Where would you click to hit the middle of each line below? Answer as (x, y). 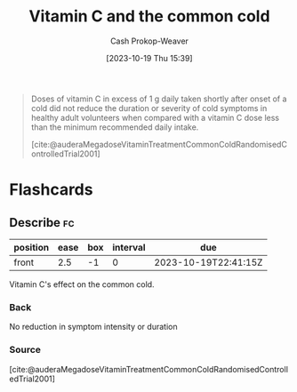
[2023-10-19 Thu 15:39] (149, 58)
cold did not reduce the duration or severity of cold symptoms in (149, 108)
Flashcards (51, 190)
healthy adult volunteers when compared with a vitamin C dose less (155, 117)
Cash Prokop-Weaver (149, 41)
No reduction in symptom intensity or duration (93, 327)
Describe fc (42, 223)
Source (25, 350)
